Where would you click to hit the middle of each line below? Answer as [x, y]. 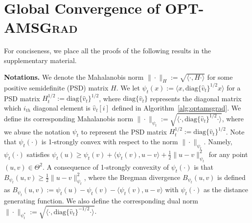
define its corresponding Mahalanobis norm [69, 118]
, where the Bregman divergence [132, 177]
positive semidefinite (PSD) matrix [56, 87]
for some [220, 77]
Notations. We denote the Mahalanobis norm [74, 77]
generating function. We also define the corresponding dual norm [101, 200]
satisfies [38, 154]
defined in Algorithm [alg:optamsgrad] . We [176, 108]
